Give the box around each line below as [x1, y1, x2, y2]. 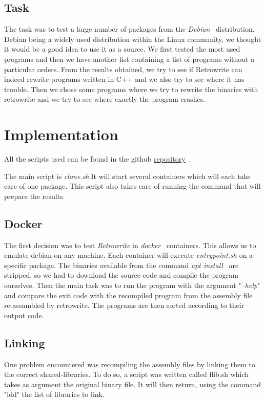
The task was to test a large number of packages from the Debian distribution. [4, 24, 255, 34]
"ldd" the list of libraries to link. [4, 389, 105, 399]
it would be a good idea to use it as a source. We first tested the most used [4, 43, 240, 54]
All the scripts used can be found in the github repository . [4, 153, 191, 164]
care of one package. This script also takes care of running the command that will [4, 181, 261, 191]
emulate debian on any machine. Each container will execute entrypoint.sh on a [4, 250, 253, 260]
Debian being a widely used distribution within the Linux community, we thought [4, 33, 261, 44]
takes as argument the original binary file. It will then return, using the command [4, 378, 261, 389]
